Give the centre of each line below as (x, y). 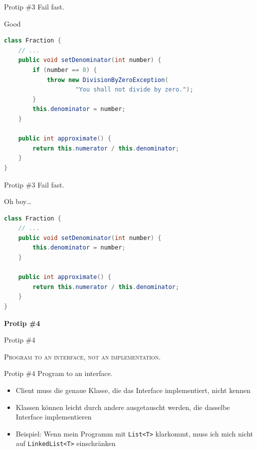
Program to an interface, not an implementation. (82, 356)
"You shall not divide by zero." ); (134, 90)
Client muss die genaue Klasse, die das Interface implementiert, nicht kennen (133, 390)
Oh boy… (18, 201)
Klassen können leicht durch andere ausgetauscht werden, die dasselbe (123, 407)
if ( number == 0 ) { (65, 70)
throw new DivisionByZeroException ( (108, 80)
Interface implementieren (54, 417)
